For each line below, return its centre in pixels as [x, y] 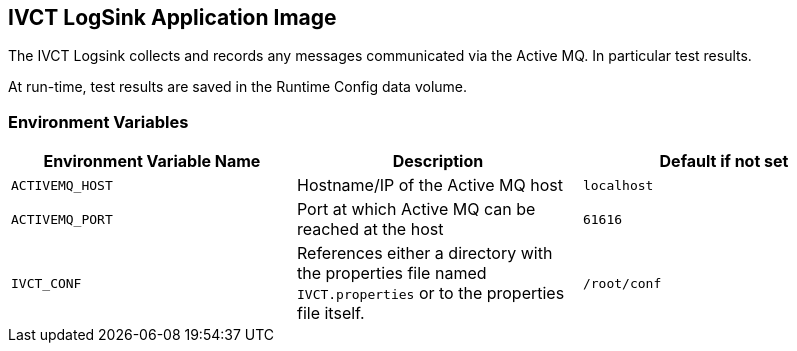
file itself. [330, 313]
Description [438, 161]
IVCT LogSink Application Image [172, 17]
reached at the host [370, 229]
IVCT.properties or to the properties [430, 293]
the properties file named [391, 273]
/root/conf [622, 283]
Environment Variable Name [152, 161]
